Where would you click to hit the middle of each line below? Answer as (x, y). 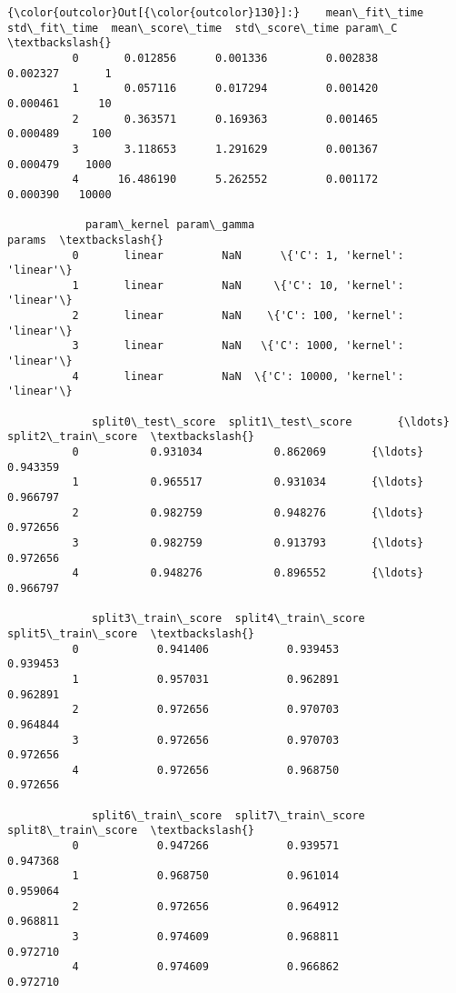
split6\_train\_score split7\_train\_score (228, 815)
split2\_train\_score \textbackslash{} (131, 437)
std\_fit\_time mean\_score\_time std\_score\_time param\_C (203, 28)
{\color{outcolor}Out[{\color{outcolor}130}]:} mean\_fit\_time (216, 13)
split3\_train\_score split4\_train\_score (228, 619)
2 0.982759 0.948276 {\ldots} (248, 512)
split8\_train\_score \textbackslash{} (131, 831)
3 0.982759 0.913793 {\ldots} (248, 542)
